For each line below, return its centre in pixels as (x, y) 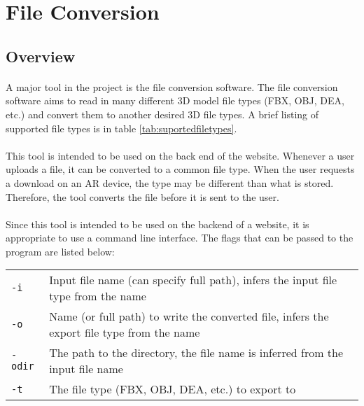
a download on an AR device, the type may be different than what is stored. (170, 182)
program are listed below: (60, 251)
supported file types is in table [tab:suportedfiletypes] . (121, 128)
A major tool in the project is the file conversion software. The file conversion (172, 86)
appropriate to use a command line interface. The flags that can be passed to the (180, 238)
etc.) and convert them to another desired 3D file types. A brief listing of (162, 114)
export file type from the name (125, 332)
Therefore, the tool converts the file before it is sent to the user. (142, 196)
